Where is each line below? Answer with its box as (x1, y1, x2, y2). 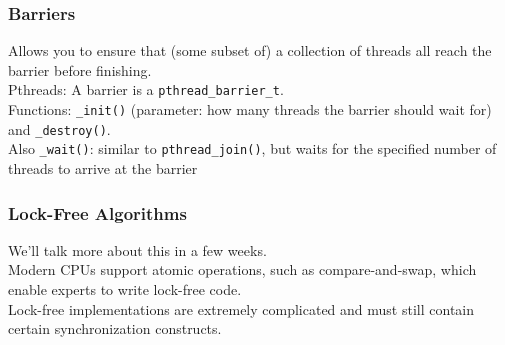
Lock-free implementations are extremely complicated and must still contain (8, 298, 475, 319)
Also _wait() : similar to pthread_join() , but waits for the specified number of (8, 138, 497, 159)
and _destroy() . (8, 118, 111, 139)
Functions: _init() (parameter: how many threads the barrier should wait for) (8, 99, 492, 120)
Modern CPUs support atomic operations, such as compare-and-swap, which (8, 259, 477, 280)
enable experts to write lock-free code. (8, 279, 242, 300)
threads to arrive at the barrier (8, 158, 198, 179)
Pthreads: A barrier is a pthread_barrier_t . (8, 79, 284, 100)
